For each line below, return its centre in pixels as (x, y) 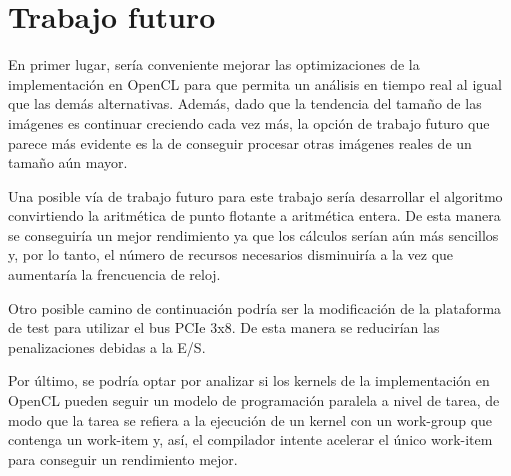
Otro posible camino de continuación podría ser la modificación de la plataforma (255, 307)
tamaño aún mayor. (68, 162)
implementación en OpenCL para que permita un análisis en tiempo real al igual (255, 83)
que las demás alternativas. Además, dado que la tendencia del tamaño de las (245, 103)
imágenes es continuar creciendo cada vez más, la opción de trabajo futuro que (249, 122)
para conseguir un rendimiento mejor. (123, 458)
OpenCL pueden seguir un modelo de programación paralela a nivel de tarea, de (254, 400)
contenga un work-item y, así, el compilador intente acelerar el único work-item (250, 439)
